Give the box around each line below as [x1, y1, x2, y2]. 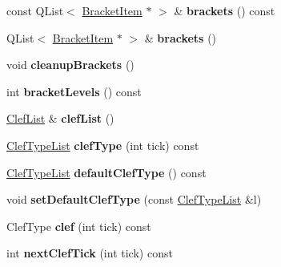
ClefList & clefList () [6, 110, 114, 127]
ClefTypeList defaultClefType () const [6, 164, 207, 180]
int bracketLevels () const [6, 83, 142, 99]
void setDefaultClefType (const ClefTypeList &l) [6, 191, 262, 208]
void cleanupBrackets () [6, 56, 134, 73]
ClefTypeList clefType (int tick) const [6, 136, 199, 153]
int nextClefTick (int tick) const [6, 245, 173, 261]
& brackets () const [174, 2, 275, 18]
